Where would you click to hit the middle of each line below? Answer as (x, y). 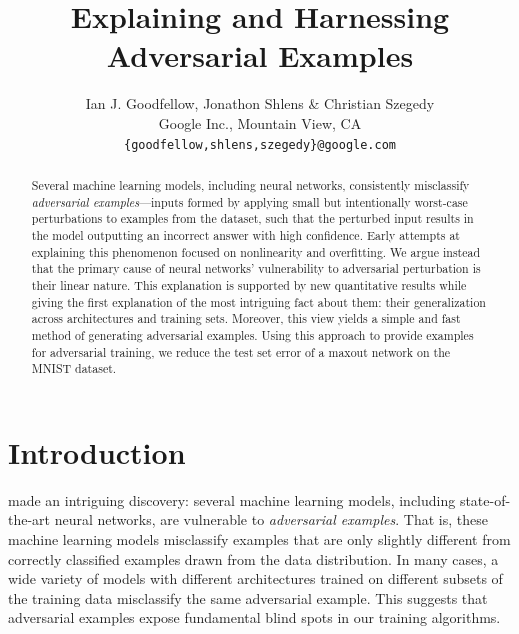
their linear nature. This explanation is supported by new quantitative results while (249, 284)
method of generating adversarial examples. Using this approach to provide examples (252, 334)
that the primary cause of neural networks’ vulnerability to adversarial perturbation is (256, 268)
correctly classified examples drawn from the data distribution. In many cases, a (253, 558)
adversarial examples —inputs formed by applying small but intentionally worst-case (249, 201)
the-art (29, 519)
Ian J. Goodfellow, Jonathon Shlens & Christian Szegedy (260, 103)
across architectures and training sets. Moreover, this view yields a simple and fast (246, 318)
